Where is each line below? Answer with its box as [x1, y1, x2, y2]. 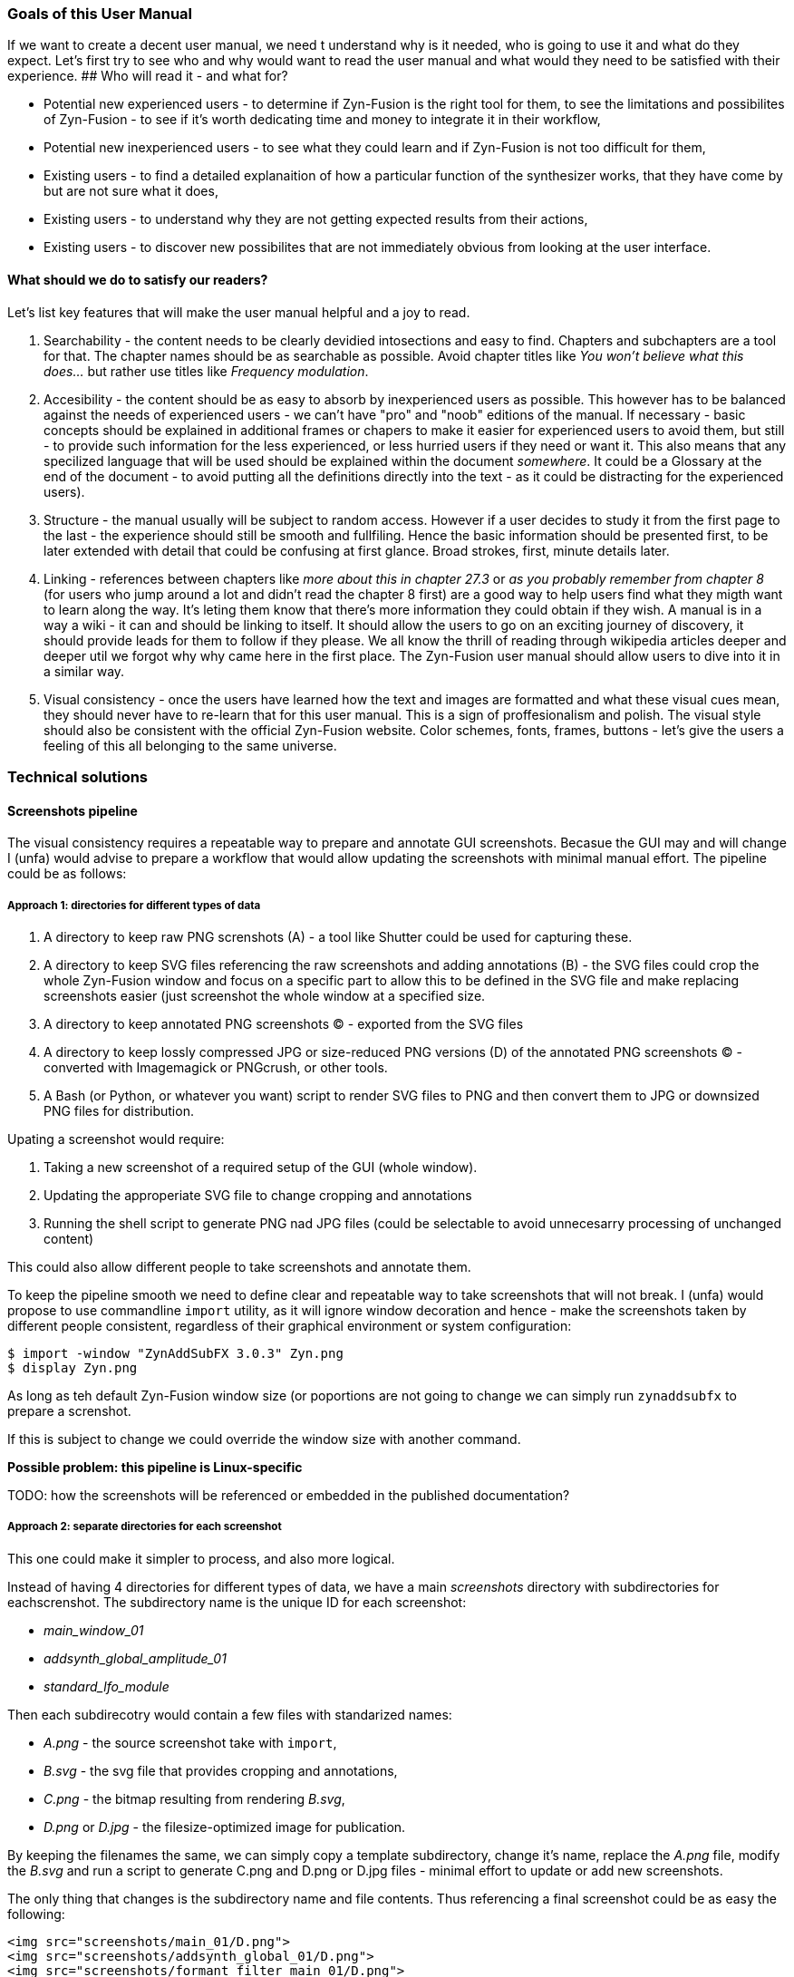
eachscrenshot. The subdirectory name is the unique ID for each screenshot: [7, 1594, 467, 1610]
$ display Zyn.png [7, 1360, 138, 1375]
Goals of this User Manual [7, 5, 192, 23]
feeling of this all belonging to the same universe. [44, 737, 337, 753]
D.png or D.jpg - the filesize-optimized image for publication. [44, 1818, 406, 1835]
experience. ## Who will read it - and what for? [7, 68, 288, 84]
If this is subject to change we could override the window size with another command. [7, 1430, 521, 1447]
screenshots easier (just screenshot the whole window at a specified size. [44, 987, 486, 1003]
